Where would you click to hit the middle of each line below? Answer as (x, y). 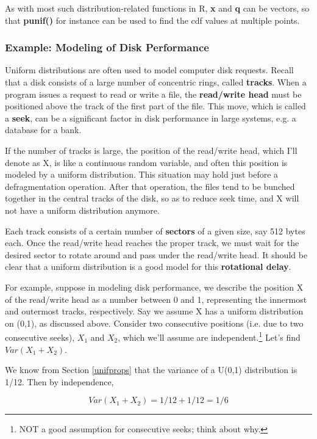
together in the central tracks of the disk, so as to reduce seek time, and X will (152, 198)
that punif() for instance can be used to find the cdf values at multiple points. (152, 20)
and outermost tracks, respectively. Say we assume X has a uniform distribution (154, 311)
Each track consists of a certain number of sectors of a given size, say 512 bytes (155, 230)
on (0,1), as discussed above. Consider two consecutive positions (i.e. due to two (154, 323)
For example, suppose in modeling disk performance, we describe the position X (154, 287)
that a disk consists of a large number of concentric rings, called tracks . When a (156, 82)
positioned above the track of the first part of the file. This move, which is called (155, 106)
